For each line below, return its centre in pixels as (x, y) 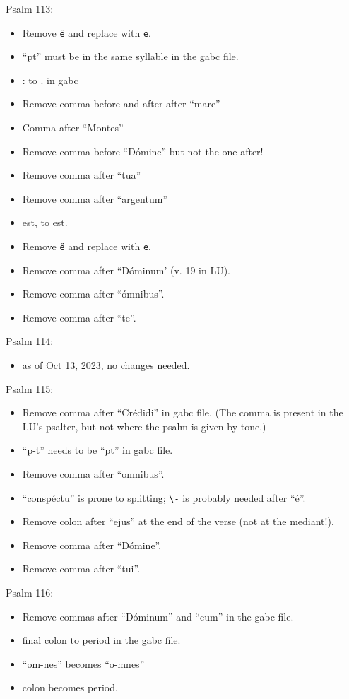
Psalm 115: (30, 388)
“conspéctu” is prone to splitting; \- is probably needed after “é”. (164, 497)
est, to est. (45, 222)
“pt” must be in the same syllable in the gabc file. (130, 56)
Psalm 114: (30, 341)
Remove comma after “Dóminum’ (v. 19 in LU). (126, 270)
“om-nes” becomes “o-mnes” (83, 663)
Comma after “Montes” (73, 128)
